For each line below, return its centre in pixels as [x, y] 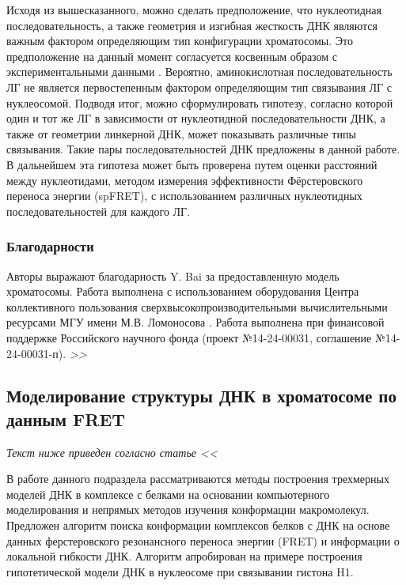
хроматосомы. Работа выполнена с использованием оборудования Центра [183, 291]
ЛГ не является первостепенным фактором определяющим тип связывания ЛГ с [199, 87]
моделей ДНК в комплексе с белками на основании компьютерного [168, 494]
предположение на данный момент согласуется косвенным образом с [172, 56]
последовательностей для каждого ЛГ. [99, 211]
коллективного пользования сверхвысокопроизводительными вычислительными [197, 306]
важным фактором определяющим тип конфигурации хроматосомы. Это [180, 41]
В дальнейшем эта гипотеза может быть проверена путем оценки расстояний [192, 164]
